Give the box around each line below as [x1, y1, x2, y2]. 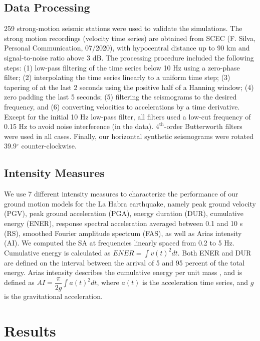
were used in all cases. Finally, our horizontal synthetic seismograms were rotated [4, 130, 253, 141]
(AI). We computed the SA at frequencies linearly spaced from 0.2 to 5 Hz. [4, 237, 234, 248]
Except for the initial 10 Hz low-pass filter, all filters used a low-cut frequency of [4, 111, 251, 121]
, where [97, 277, 119, 287]
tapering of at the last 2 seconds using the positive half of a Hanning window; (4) [4, 81, 254, 92]
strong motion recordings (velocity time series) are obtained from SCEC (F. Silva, [4, 32, 255, 43]
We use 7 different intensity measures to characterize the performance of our [4, 188, 238, 199]
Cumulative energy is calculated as [4, 247, 111, 257]
